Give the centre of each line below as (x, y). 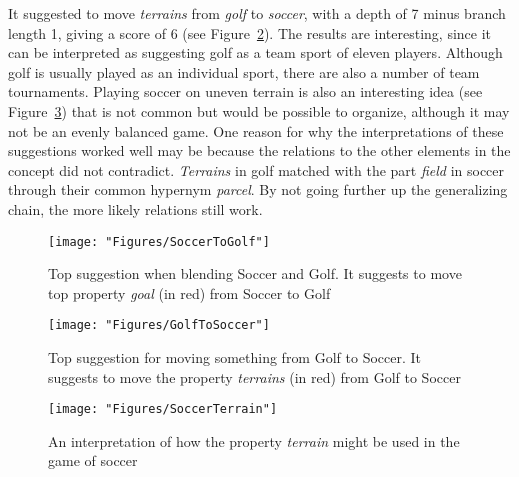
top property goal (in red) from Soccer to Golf (189, 292)
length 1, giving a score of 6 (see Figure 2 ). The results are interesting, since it (250, 32)
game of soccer (93, 460)
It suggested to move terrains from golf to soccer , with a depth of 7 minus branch (257, 13)
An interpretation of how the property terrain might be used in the (254, 440)
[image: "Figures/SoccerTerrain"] (163, 409)
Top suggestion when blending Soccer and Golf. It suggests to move (255, 273)
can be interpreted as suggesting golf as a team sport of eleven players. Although (255, 52)
